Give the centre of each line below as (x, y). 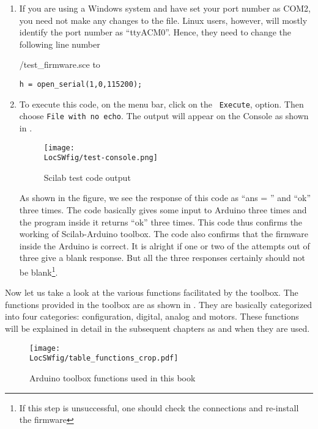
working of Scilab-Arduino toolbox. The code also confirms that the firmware (164, 234)
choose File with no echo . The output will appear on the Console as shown (164, 116)
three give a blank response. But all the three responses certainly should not (162, 258)
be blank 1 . (39, 271)
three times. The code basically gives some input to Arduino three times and (163, 210)
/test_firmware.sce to (60, 64)
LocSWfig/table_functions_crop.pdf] (104, 358)
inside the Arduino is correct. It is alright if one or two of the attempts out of (165, 245)
